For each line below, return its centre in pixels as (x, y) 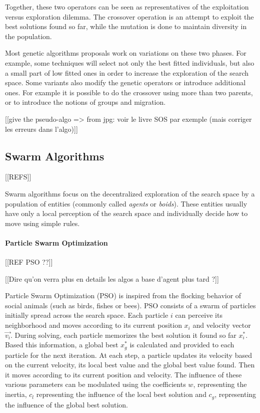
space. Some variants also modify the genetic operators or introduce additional (125, 82)
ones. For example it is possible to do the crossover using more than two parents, (129, 92)
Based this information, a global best (62, 345)
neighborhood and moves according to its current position (93, 325)
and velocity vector (222, 325)
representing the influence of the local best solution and (121, 394)
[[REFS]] (18, 177)
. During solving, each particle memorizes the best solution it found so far (123, 335)
